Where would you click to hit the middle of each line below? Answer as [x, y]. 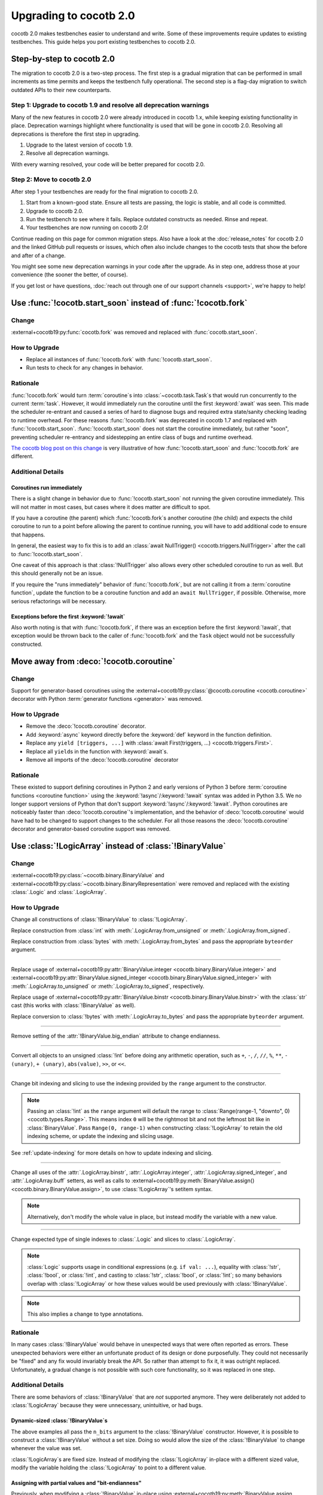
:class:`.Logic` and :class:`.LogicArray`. [59, 892]
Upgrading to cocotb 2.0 [73, 16]
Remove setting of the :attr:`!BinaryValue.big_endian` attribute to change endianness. [116, 1036]
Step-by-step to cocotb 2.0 [63, 59]
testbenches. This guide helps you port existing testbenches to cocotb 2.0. [103, 41]
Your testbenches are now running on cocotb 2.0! [87, 228]
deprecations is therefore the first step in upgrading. [75, 134]
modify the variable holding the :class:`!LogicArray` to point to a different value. [109, 1467]
